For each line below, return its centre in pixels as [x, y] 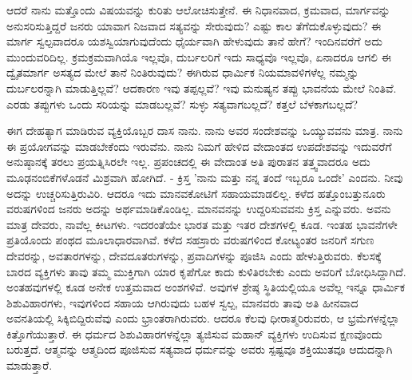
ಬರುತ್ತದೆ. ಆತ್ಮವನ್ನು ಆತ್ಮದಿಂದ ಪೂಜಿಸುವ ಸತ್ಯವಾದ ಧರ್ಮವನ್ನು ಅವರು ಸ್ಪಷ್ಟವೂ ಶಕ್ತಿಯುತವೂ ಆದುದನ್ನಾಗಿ [200, 349]
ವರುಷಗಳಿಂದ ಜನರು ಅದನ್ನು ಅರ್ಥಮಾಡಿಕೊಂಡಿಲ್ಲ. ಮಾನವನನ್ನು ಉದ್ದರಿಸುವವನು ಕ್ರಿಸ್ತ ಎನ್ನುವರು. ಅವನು [199, 209]
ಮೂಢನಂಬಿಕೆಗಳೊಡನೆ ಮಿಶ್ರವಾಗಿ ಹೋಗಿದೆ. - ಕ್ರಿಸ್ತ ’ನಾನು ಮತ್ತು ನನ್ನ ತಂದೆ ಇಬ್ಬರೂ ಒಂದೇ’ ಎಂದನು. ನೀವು [205, 177]
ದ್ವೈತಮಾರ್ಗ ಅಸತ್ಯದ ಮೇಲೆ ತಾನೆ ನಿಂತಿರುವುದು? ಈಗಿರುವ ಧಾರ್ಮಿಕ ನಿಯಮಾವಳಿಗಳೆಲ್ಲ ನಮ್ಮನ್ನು [183, 72]
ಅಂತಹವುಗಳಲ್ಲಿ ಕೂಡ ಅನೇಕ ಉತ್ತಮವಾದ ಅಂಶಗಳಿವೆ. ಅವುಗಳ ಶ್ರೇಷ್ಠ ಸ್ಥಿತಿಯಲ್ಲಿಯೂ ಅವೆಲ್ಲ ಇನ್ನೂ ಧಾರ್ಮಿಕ [206, 287]
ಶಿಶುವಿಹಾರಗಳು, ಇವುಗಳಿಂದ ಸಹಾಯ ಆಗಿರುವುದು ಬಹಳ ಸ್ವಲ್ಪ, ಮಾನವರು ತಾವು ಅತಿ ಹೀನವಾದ [182, 302]
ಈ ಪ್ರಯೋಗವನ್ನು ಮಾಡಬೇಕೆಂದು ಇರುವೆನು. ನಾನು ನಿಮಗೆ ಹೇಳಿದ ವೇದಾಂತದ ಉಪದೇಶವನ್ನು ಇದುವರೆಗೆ [199, 146]
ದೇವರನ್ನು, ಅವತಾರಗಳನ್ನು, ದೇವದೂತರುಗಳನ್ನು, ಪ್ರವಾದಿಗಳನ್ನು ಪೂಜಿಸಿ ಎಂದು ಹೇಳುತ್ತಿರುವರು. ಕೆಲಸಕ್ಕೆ [194, 255]
